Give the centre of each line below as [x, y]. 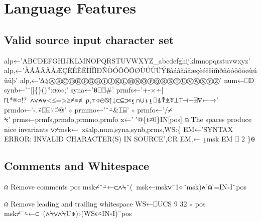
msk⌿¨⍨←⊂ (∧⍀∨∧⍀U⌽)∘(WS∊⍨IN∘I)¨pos [68, 213]
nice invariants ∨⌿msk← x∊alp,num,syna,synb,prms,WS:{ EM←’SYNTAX [118, 129]
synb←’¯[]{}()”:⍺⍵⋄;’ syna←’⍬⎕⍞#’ [59, 90]
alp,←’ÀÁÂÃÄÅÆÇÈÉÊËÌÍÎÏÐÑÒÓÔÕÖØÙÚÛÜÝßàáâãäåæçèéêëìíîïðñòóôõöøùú [130, 70]
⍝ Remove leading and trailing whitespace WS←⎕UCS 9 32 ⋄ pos [105, 203]
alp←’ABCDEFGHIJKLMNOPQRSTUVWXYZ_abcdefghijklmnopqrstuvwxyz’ [127, 60]
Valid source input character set [89, 39]
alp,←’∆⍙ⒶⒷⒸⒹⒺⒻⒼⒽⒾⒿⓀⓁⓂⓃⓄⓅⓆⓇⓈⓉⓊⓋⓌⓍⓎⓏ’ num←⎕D [137, 80]
